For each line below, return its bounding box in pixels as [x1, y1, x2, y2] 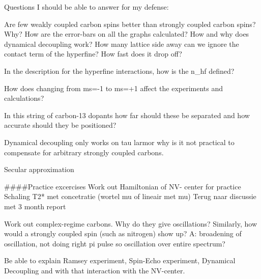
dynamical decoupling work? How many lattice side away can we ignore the [4, 38, 239, 49]
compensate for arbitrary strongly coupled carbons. [4, 147, 164, 157]
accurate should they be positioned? [4, 120, 117, 130]
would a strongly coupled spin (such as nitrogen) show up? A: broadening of [4, 228, 242, 239]
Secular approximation [4, 164, 74, 175]
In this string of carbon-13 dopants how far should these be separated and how [4, 109, 250, 120]
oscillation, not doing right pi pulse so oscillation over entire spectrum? [4, 238, 225, 248]
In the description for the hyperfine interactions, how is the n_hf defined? [4, 65, 235, 76]
